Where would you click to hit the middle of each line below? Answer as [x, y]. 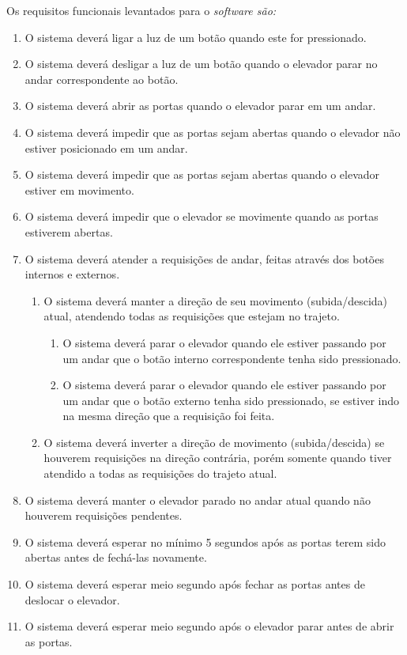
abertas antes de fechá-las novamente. [116, 557]
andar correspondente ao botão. [102, 79]
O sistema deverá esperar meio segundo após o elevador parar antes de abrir [209, 626]
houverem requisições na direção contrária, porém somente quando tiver [218, 458]
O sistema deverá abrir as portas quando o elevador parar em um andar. [200, 106]
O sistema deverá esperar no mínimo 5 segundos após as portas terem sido [205, 541]
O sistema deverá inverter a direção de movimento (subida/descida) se [214, 442]
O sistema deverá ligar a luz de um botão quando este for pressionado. [196, 37]
